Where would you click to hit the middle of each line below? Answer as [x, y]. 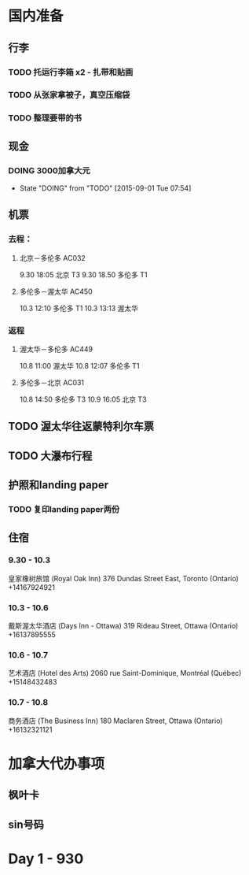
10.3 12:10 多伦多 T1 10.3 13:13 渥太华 [79, 308]
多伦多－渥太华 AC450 [56, 291]
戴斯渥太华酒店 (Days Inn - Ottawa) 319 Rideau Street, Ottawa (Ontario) [123, 626]
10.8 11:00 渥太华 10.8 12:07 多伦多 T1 [79, 366]
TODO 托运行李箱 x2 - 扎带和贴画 [71, 72]
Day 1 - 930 [46, 858]
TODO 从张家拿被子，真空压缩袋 [69, 95]
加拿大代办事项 [57, 764]
